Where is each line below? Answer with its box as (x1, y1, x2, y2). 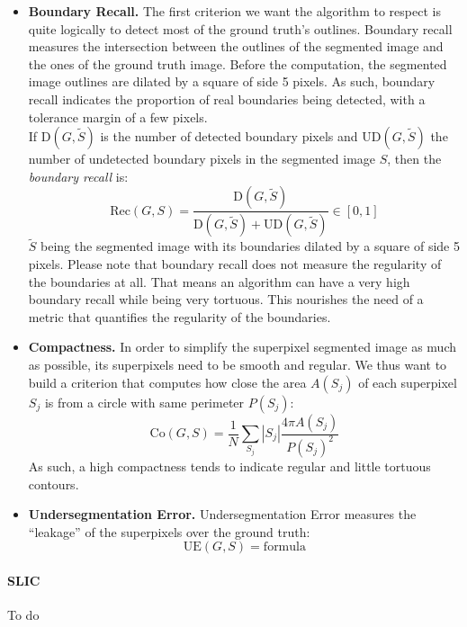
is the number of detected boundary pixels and (100, 127, 358, 146)
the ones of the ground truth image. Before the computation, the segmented (28, 54, 447, 73)
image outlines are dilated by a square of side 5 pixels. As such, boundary (28, 72, 436, 91)
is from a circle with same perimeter (44, 392, 245, 411)
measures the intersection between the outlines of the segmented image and (28, 37, 444, 56)
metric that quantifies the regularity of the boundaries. (28, 307, 331, 326)
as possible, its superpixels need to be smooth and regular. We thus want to (28, 355, 447, 373)
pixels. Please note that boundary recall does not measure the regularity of (28, 255, 442, 273)
